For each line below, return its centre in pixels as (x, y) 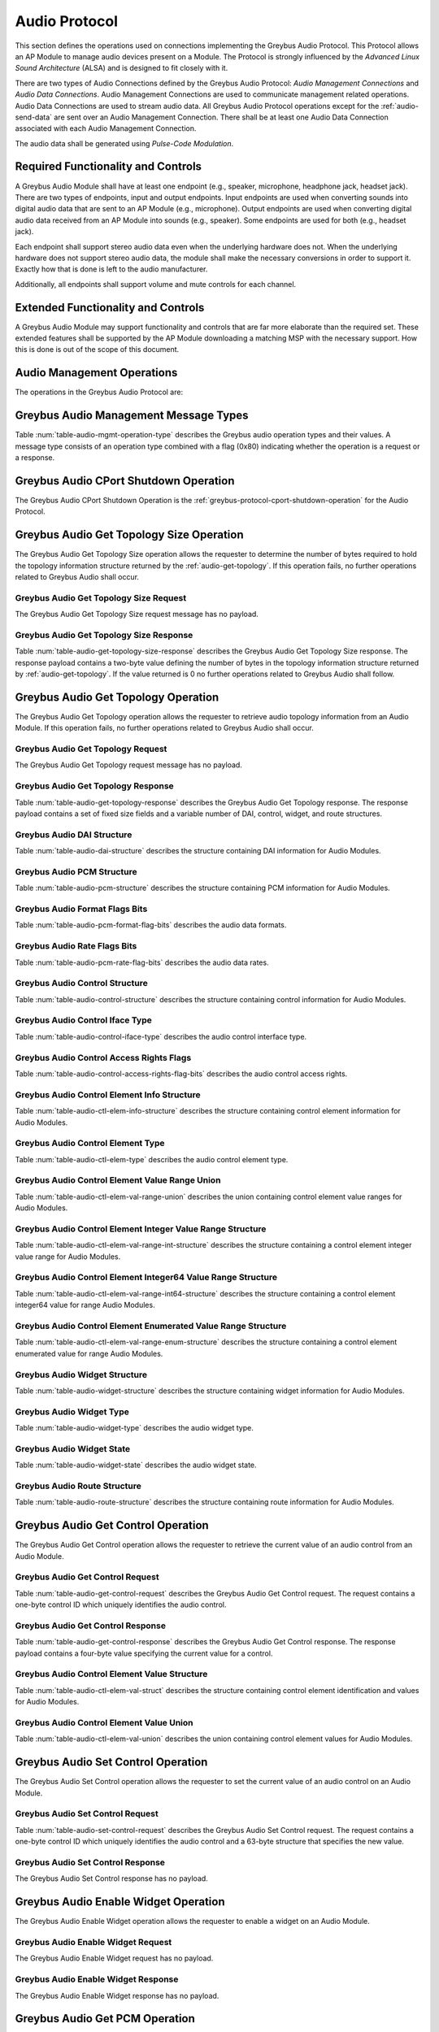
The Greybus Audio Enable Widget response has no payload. (117, 1995)
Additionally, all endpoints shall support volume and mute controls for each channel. (156, 284)
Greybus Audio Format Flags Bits (81, 909)
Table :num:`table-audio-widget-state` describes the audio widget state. (136, 1465)
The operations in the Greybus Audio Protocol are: (99, 392)
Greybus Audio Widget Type (72, 1412)
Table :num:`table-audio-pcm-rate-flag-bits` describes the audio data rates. (142, 962)
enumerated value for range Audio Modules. (89, 1353)
